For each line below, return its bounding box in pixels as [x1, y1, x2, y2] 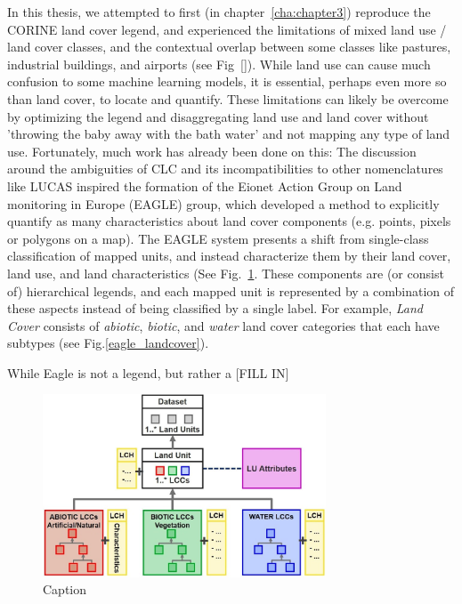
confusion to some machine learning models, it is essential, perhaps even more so [7, 72, 447, 91]
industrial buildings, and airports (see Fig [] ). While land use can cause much [7, 54, 431, 73]
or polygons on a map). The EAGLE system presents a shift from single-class [7, 229, 429, 247]
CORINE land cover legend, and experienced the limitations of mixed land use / [7, 20, 447, 38]
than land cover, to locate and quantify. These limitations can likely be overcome [7, 89, 449, 108]
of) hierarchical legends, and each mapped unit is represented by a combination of [7, 281, 455, 300]
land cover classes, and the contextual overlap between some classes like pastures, [7, 37, 451, 56]
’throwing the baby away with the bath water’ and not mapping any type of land [7, 125, 450, 143]
